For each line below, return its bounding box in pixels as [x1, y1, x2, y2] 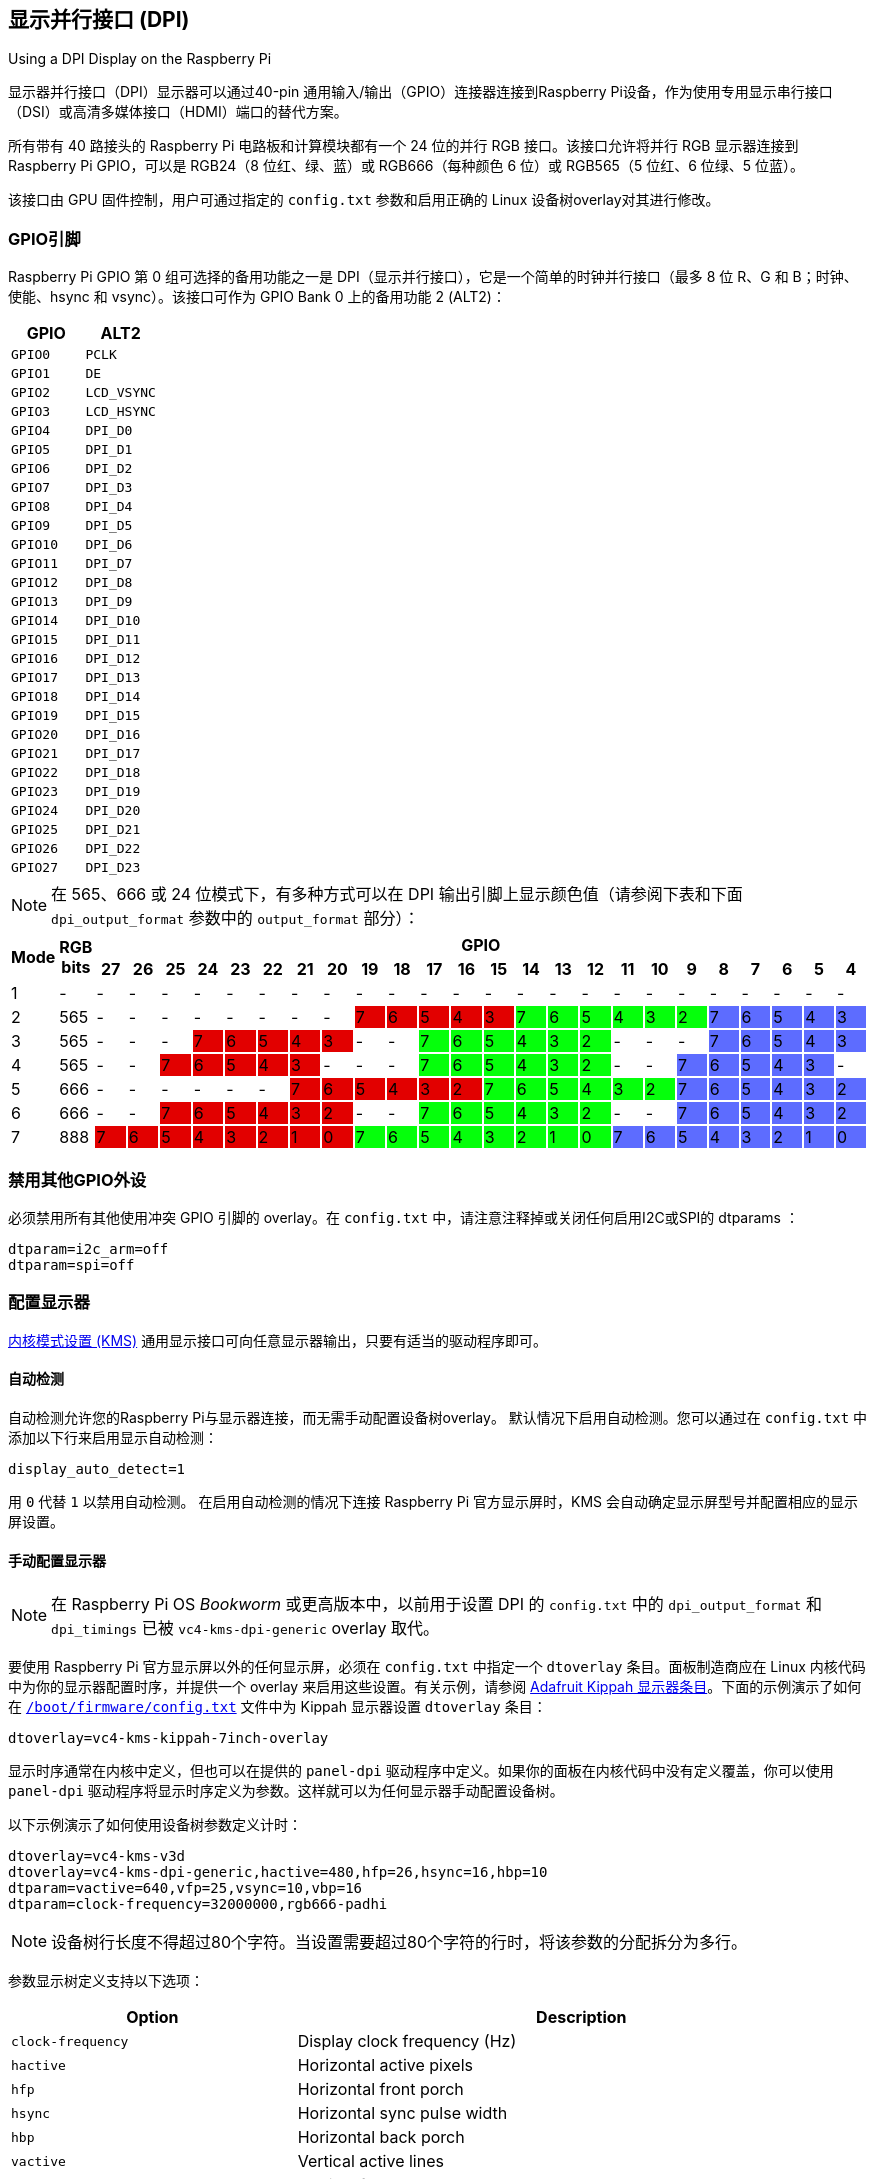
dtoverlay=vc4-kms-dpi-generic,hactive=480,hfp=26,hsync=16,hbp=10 [8, 1864, 548, 1881]
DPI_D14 [85, 689, 141, 705]
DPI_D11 [85, 632, 141, 648]
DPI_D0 [85, 423, 133, 439]
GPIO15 [11, 632, 58, 648]
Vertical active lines [297, 2151, 444, 2172]
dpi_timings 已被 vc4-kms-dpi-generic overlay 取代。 [51, 1618, 440, 1639]
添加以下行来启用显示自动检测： [8, 1428, 218, 1446]
